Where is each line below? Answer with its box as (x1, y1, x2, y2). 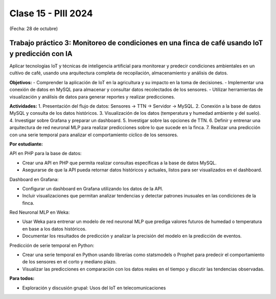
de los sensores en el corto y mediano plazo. (22, 259, 117, 265)
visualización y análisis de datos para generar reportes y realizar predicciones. (9, 93, 175, 99)
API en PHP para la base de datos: (9, 151, 82, 157)
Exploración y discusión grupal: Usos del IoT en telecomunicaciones (22, 285, 166, 291)
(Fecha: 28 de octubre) (9, 26, 58, 32)
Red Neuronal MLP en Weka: (9, 209, 70, 215)
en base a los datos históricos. (22, 226, 87, 232)
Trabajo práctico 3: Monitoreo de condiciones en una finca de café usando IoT (9, 39, 263, 47)
